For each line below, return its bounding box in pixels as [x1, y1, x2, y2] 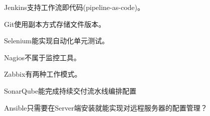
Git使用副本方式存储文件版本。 [4, 18, 106, 29]
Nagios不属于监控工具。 [4, 52, 81, 62]
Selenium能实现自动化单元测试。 [4, 35, 109, 46]
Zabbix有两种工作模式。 [4, 69, 82, 79]
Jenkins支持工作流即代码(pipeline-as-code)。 [4, 2, 144, 12]
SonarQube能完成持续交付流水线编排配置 [4, 85, 137, 96]
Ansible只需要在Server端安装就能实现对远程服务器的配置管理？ [4, 102, 207, 113]
